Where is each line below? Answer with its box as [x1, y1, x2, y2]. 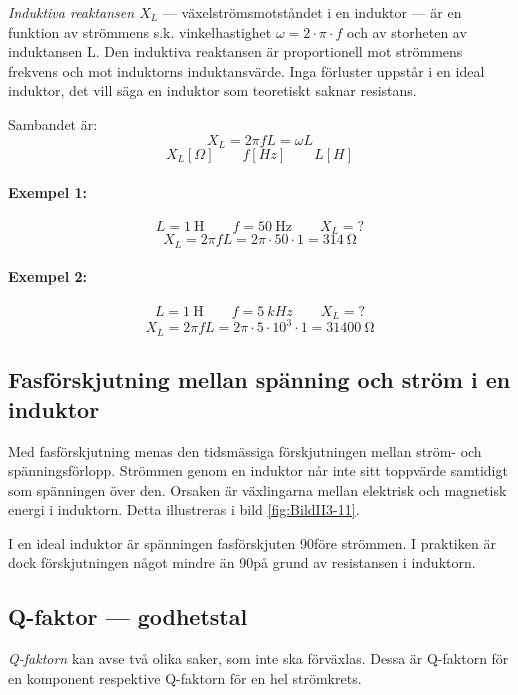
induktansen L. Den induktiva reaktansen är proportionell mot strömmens [8, 41, 463, 62]
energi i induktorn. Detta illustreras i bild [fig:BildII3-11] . [8, 499, 360, 520]
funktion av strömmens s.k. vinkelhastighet [8, 21, 272, 42]
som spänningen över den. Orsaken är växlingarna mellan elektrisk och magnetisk [8, 479, 507, 500]
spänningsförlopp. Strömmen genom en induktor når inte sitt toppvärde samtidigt [8, 460, 508, 481]
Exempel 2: [8, 266, 87, 287]
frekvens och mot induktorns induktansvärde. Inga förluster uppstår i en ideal [8, 60, 485, 81]
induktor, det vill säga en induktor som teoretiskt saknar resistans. [8, 80, 417, 101]
